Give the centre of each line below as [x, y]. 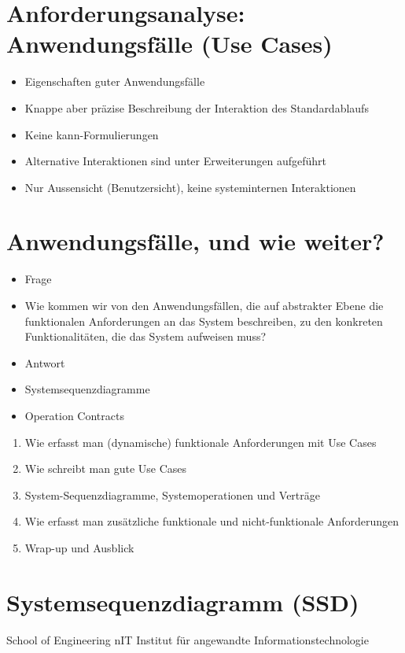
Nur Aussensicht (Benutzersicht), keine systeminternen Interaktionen [190, 187]
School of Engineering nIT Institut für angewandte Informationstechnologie [188, 639]
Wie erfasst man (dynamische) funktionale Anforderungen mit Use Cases [201, 442]
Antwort [45, 362]
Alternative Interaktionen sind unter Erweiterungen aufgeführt [176, 161]
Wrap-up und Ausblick [79, 547]
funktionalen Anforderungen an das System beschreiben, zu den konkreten [204, 321]
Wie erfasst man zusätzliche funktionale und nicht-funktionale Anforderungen [212, 521]
